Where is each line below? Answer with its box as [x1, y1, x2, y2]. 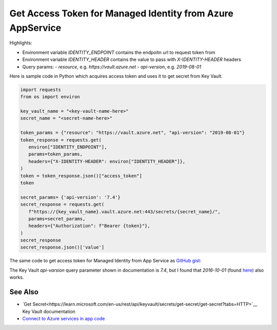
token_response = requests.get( [20, 137, 102, 143]
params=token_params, [28, 151, 83, 157]
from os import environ [20, 94, 81, 100]
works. [9, 274, 24, 280]
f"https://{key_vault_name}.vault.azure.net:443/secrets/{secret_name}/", [28, 209, 221, 215]
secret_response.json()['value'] [20, 244, 105, 251]
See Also [9, 287, 38, 297]
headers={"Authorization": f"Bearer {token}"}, [28, 223, 151, 229]
